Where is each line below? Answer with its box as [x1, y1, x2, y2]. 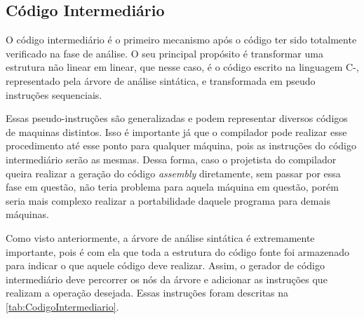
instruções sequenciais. [6, 87, 102, 102]
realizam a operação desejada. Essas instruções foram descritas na [6, 285, 289, 300]
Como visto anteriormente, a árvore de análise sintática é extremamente [6, 230, 315, 245]
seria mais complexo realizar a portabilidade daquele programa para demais [6, 193, 330, 208]
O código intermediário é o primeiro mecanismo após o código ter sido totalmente [6, 32, 357, 47]
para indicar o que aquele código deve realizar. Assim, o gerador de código [6, 258, 325, 273]
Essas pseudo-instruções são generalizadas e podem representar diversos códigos [6, 111, 348, 125]
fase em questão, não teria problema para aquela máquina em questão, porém [6, 179, 339, 194]
